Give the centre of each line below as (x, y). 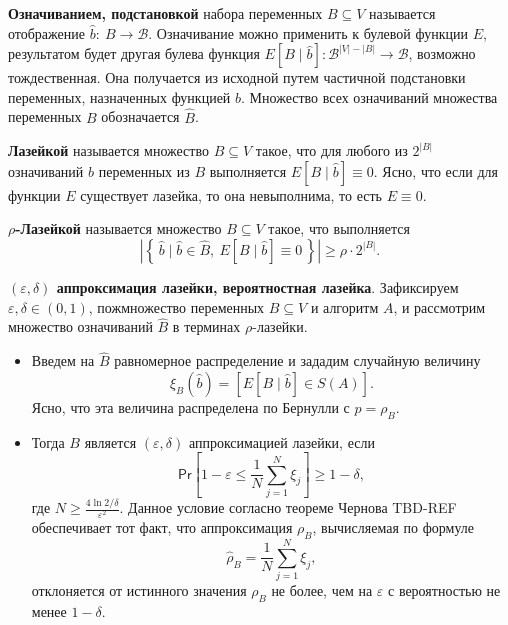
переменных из (144, 170)
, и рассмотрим (439, 306)
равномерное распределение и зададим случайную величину (297, 360)
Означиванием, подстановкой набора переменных (165, 13)
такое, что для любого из (331, 150)
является (110, 441)
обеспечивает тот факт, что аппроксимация (162, 527)
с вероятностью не (444, 590)
